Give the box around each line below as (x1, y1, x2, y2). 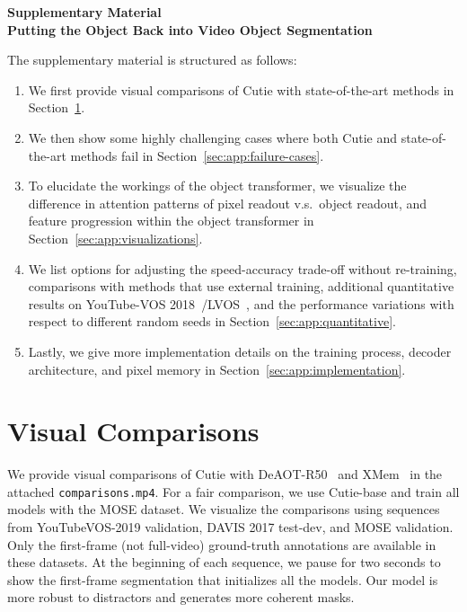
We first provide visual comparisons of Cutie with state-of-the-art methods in (28, 80, 454, 99)
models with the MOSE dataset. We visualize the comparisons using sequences (7, 500, 440, 519)
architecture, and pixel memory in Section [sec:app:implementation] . (28, 359, 406, 378)
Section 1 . (28, 98, 85, 117)
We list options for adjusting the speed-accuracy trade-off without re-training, (28, 259, 457, 278)
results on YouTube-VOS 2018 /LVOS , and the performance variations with (28, 294, 454, 313)
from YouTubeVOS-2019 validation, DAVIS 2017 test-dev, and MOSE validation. (7, 518, 454, 537)
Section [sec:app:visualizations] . (28, 228, 203, 247)
